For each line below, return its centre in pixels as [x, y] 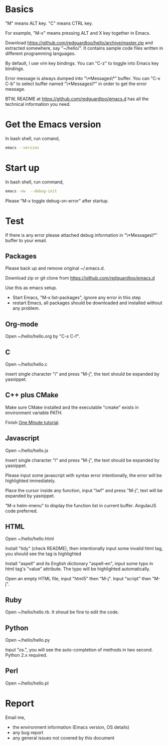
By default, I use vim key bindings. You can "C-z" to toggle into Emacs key [82, 63]
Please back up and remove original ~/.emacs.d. [55, 268]
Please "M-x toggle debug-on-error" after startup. [57, 200]
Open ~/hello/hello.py [28, 640]
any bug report [28, 732]
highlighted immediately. [31, 481]
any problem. [26, 308]
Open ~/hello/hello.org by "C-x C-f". [43, 336]
